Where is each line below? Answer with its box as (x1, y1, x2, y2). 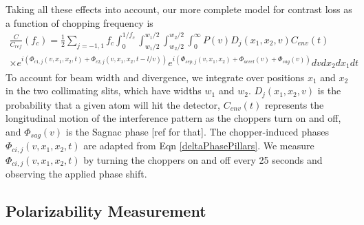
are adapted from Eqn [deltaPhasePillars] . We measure (83, 138, 314, 153)
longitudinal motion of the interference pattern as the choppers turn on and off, (6, 111, 341, 125)
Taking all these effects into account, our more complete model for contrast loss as (6, 2, 352, 16)
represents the (264, 97, 324, 111)
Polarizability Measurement (6, 200, 206, 222)
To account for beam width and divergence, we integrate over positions (6, 69, 305, 84)
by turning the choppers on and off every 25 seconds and (83, 152, 323, 167)
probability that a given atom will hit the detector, (6, 97, 220, 111)
